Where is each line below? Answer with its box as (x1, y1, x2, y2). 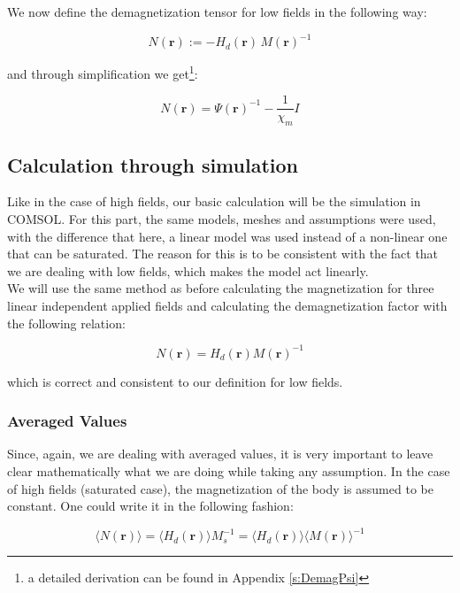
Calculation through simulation (7, 150, 299, 178)
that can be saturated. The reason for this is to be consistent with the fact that (7, 244, 439, 263)
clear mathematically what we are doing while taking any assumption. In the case (7, 462, 450, 481)
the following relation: (7, 313, 126, 332)
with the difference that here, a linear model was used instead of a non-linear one (7, 227, 448, 245)
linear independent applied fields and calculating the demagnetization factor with (7, 296, 448, 314)
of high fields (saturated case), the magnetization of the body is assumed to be (7, 479, 433, 497)
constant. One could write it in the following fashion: (7, 497, 294, 515)
